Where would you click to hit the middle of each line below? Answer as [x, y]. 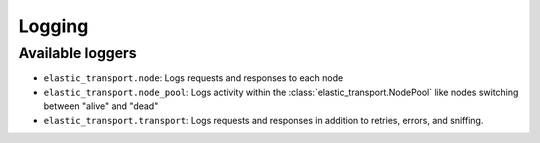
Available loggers [77, 53]
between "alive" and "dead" [101, 106]
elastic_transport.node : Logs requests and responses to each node [193, 78]
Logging [53, 26]
